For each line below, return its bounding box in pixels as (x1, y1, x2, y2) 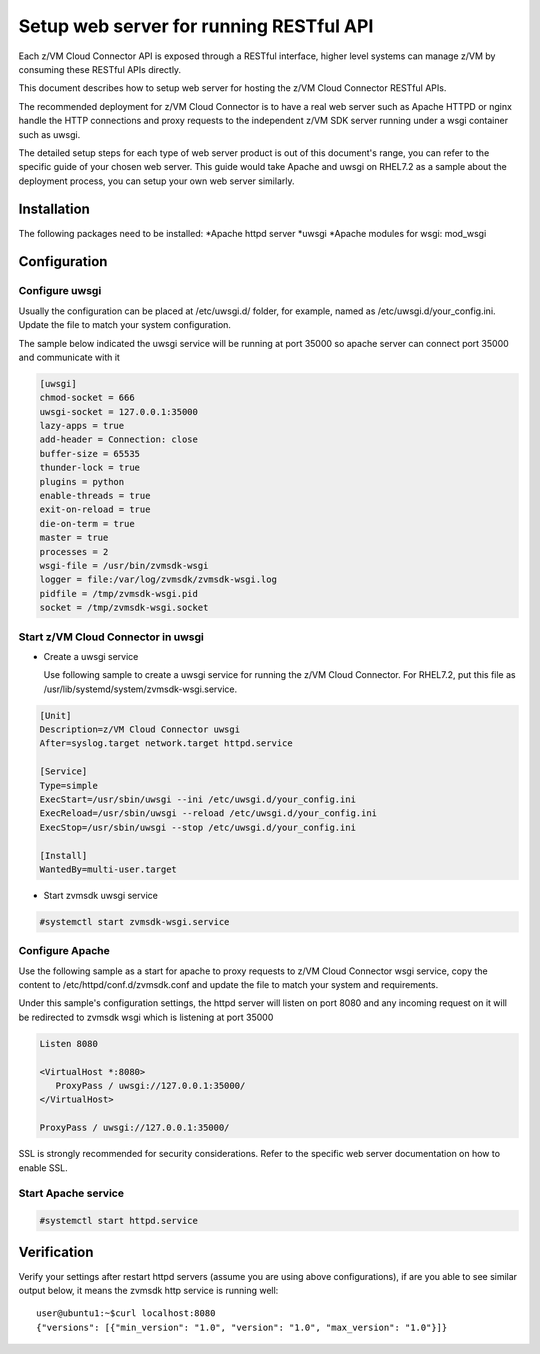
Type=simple (39, 780, 99, 791)
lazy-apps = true (39, 420, 125, 432)
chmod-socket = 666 (39, 392, 135, 404)
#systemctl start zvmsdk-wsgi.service (39, 916, 230, 927)
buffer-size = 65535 (39, 448, 140, 459)
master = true (39, 532, 109, 544)
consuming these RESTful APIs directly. (18, 63, 182, 75)
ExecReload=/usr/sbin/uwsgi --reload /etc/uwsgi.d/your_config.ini (39, 808, 378, 819)
